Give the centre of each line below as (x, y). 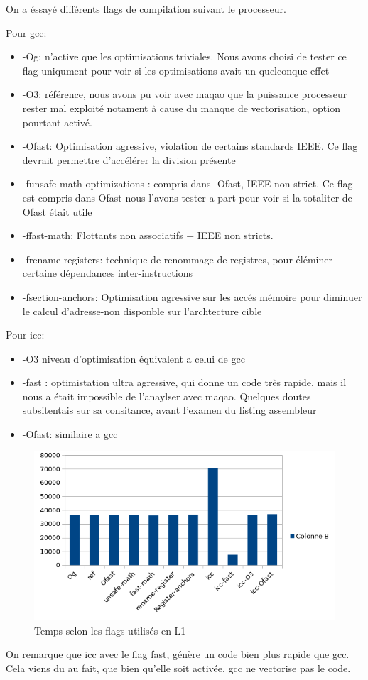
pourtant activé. (57, 122)
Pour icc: (25, 335)
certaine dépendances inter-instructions (107, 273)
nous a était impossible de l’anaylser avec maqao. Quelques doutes (167, 396)
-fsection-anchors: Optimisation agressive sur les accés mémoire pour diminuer (192, 296)
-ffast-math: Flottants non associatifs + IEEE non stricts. (148, 235)
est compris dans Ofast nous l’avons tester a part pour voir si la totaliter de (187, 197)
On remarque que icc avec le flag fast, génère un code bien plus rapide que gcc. (178, 654)
